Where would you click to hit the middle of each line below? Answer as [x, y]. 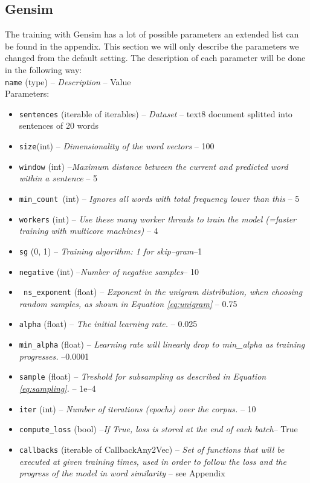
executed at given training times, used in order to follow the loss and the [153, 461]
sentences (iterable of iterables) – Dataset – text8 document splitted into [156, 113]
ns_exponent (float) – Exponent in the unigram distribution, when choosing [163, 292]
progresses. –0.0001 [54, 356]
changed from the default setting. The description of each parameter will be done [155, 58]
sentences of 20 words [59, 125]
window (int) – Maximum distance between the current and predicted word [153, 166]
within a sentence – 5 [58, 178]
